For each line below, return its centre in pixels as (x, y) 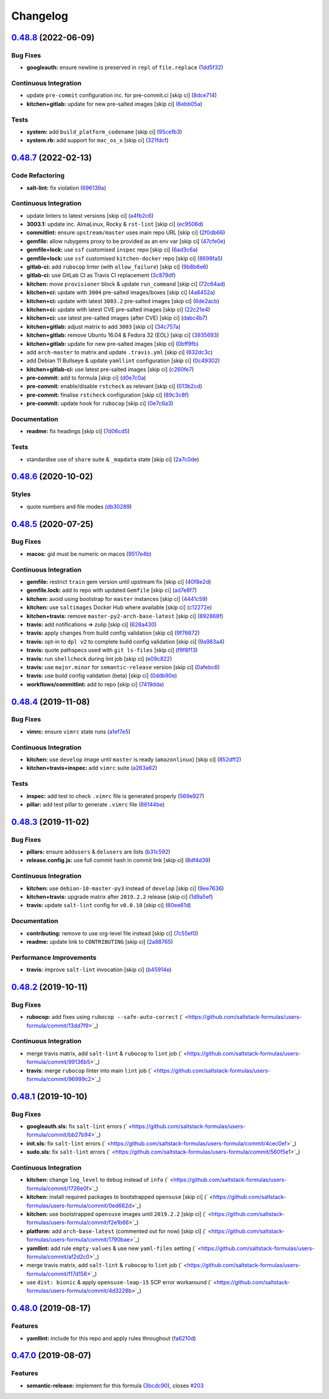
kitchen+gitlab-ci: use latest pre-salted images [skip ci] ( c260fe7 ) (110, 369)
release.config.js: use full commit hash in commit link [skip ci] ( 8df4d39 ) (119, 860)
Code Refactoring (38, 176)
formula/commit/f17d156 (57, 1274)
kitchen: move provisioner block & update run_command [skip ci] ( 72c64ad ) (126, 284)
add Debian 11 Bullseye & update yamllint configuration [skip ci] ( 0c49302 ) (123, 361)
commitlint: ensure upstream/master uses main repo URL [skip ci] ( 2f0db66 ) (126, 232)
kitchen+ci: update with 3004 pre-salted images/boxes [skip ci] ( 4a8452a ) (121, 292)
